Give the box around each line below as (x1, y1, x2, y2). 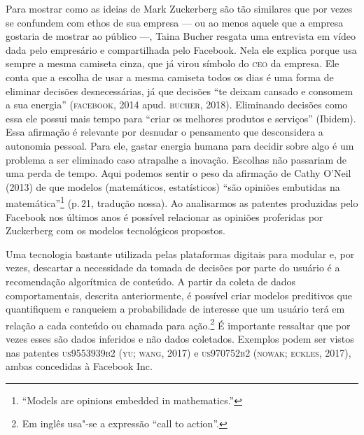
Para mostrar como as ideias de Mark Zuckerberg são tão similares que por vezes (6, 1, 353, 15)
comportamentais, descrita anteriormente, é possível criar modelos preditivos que (6, 287, 352, 302)
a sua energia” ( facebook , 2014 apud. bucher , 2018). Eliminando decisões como (6, 97, 348, 112)
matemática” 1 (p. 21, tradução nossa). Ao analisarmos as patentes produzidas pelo (6, 194, 358, 210)
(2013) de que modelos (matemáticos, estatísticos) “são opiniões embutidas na (6, 179, 340, 194)
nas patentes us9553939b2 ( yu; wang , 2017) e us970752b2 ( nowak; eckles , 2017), (6, 345, 351, 359)
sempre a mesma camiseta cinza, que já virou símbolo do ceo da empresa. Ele (6, 56, 339, 71)
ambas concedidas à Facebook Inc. (6, 359, 153, 373)
